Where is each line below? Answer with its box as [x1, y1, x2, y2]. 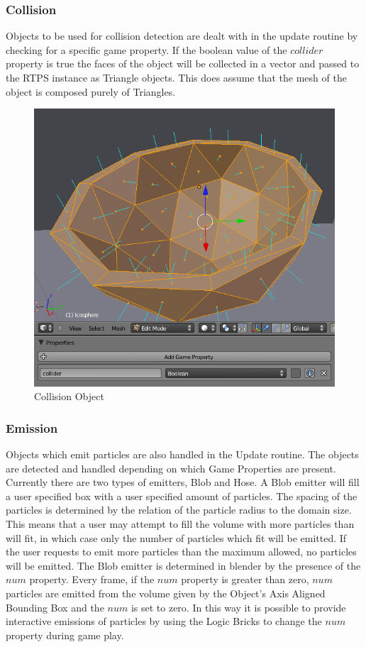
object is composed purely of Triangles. [6, 84, 176, 99]
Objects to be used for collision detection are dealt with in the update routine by [6, 28, 358, 43]
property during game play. [6, 627, 124, 642]
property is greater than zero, [181, 572, 309, 587]
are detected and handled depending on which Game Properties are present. [6, 460, 336, 475]
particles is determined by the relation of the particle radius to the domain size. [6, 502, 352, 517]
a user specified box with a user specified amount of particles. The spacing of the [6, 488, 357, 503]
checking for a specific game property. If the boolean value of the [6, 42, 287, 57]
